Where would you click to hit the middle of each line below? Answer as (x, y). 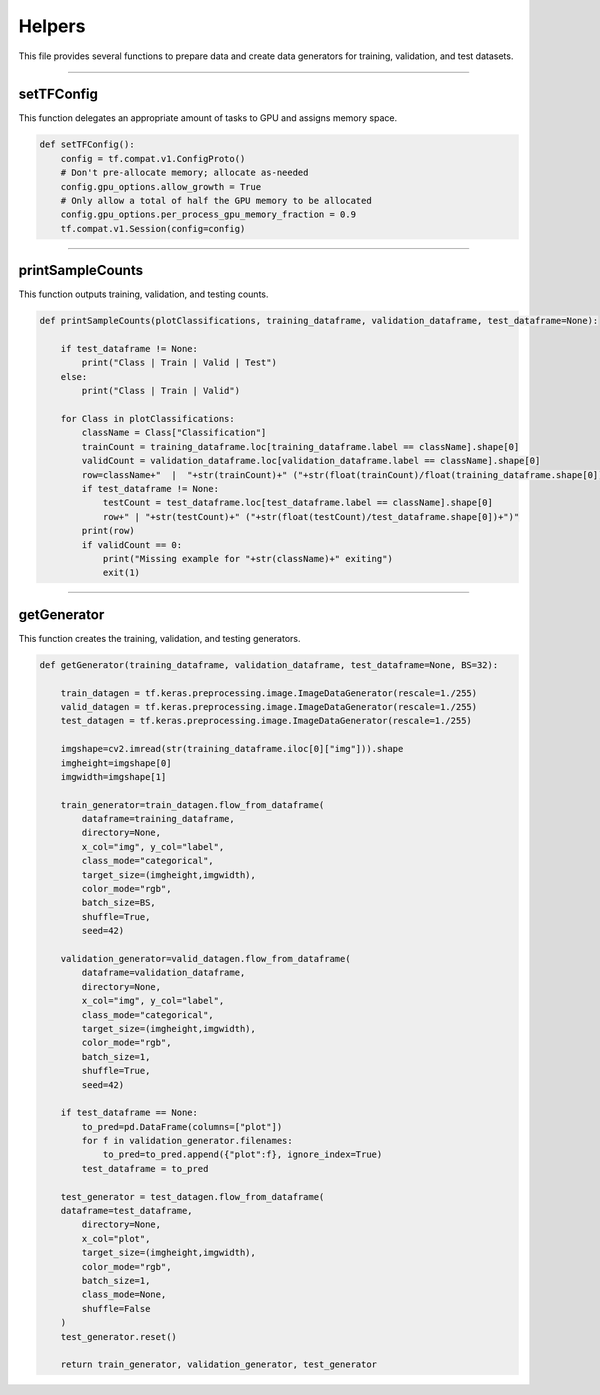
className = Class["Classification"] (174, 433)
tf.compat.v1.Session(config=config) (153, 228)
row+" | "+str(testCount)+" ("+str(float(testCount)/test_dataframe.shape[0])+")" (311, 516)
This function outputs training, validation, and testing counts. (143, 294)
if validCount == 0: (132, 544)
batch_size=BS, (119, 903)
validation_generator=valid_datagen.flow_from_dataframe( (205, 958)
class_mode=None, (124, 1294)
